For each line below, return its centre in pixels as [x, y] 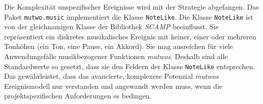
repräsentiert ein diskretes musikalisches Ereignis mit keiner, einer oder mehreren [130, 36]
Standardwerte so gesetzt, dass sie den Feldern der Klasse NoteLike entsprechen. [130, 66]
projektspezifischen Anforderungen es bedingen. [78, 96]
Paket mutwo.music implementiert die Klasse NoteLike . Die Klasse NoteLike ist [129, 16]
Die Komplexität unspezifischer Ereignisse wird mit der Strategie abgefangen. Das [131, 7]
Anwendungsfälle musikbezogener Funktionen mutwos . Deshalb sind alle [116, 56]
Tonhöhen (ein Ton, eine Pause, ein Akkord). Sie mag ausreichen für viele [119, 46]
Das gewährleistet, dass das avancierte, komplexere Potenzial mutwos [111, 76]
